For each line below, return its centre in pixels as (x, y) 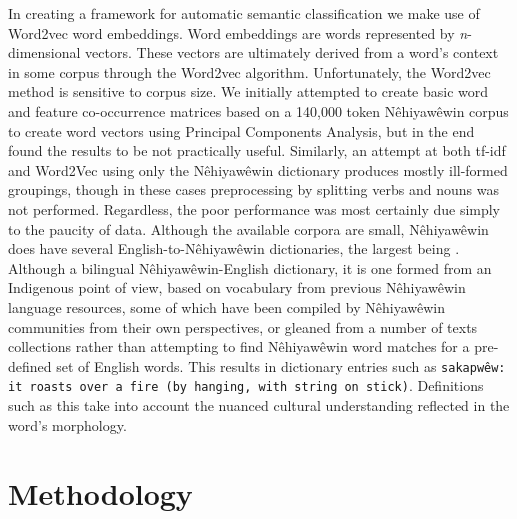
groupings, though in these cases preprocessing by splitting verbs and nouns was (253, 189)
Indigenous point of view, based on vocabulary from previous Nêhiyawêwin (237, 287)
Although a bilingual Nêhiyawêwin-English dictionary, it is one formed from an (250, 267)
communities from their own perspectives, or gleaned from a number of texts (243, 326)
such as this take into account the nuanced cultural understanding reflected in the (259, 405)
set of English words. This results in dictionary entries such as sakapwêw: (281, 365)
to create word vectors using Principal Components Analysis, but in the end (241, 130)
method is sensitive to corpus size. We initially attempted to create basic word (248, 91)
